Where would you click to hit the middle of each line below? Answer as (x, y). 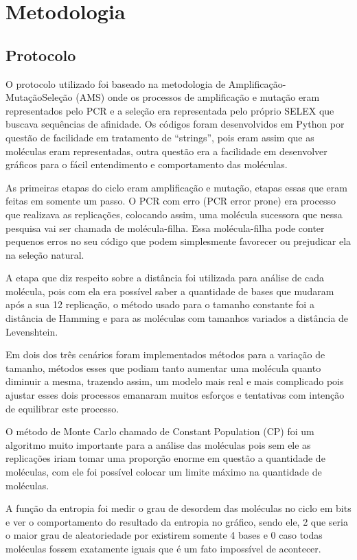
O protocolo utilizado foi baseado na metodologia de (116, 83)
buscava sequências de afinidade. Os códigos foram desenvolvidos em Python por (175, 124)
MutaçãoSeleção (39, 97)
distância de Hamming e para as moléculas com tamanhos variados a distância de (177, 318)
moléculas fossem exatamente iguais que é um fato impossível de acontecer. (163, 548)
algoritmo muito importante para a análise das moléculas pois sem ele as (158, 444)
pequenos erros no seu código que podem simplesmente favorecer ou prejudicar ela (178, 241)
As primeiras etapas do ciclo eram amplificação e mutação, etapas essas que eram (176, 187)
